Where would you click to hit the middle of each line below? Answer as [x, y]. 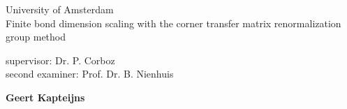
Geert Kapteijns [45, 97]
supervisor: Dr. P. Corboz [60, 60]
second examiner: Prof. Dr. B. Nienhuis [90, 74]
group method [36, 37]
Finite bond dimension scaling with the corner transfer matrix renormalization [173, 23]
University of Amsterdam [60, 9]
